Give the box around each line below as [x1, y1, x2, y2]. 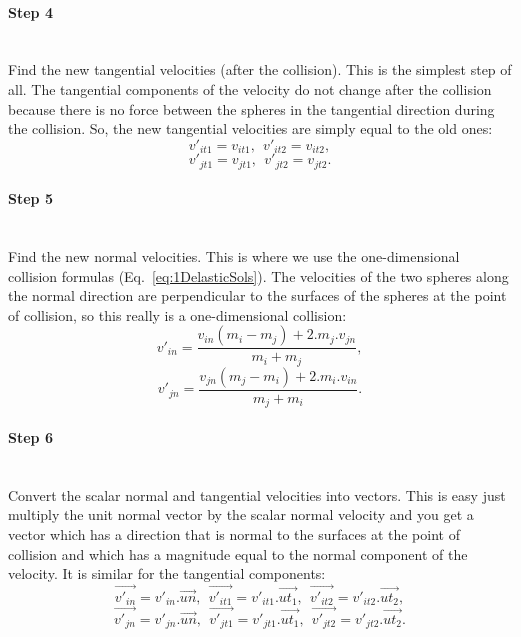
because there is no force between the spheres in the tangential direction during [8, 98, 495, 119]
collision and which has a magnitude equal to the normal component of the [8, 543, 468, 564]
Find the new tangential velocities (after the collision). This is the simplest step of [8, 59, 512, 80]
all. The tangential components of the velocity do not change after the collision [8, 78, 492, 99]
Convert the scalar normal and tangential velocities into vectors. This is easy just [8, 484, 506, 505]
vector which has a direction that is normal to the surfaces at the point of [8, 523, 460, 544]
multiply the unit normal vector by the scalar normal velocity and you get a [8, 504, 474, 525]
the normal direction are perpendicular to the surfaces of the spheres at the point [8, 285, 507, 306]
